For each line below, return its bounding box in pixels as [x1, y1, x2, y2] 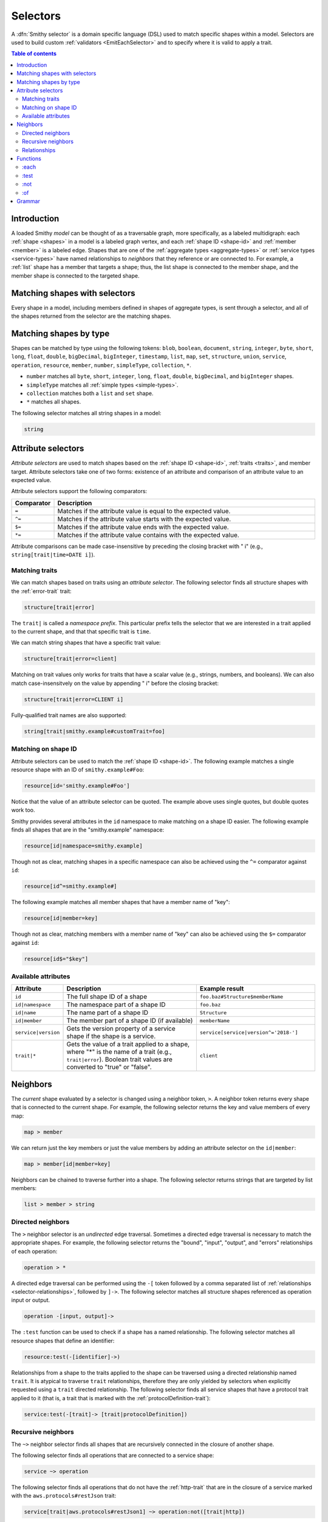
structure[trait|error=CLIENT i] [24, 696, 124, 703]
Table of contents [11, 50, 57, 57]
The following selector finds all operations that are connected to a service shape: [11, 1451, 214, 1459]
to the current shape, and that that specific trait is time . [11, 628, 151, 636]
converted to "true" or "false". [66, 1063, 152, 1071]
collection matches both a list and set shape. [26, 390, 154, 397]
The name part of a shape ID [66, 1008, 149, 1017]
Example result [199, 984, 244, 993]
